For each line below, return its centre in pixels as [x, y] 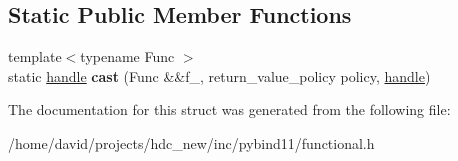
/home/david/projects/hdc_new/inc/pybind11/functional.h [191, 142]
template [35, 56]
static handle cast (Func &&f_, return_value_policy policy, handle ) [219, 75]
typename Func [127, 56]
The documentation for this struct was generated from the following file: [229, 109]
